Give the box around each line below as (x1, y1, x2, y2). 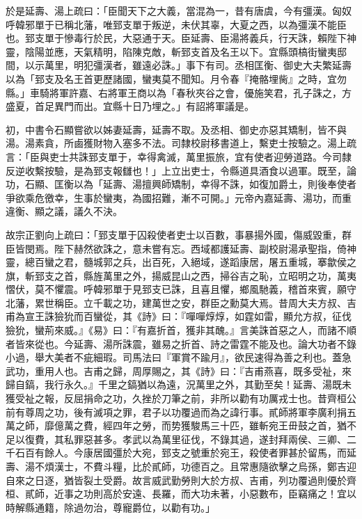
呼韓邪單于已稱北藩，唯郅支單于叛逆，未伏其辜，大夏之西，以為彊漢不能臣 (6, 17, 347, 31)
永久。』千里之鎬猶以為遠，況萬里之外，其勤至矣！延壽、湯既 (63, 377, 342, 392)
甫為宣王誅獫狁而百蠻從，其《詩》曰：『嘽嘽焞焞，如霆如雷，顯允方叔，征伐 (6, 309, 352, 324)
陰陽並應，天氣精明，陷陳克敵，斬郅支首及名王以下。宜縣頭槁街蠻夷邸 (24, 44, 347, 58)
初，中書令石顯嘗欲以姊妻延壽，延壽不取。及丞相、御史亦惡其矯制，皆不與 (6, 122, 347, 136)
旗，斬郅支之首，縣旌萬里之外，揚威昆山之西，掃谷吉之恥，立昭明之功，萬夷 (6, 268, 356, 282)
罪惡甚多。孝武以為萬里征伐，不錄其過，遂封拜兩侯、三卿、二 (73, 431, 356, 446)
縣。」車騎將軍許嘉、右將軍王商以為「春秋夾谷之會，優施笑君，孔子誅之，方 (6, 85, 352, 99)
